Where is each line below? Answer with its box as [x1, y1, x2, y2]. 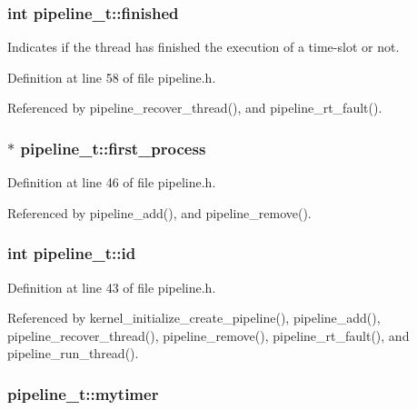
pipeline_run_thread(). [7, 344, 139, 363]
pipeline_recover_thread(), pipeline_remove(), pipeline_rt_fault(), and [7, 325, 410, 345]
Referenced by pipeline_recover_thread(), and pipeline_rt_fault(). [7, 98, 382, 117]
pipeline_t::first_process [20, 136, 206, 159]
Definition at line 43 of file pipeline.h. [7, 277, 216, 296]
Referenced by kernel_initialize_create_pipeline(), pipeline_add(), [7, 308, 381, 327]
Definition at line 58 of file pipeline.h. [7, 67, 216, 86]
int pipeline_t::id [7, 242, 136, 265]
